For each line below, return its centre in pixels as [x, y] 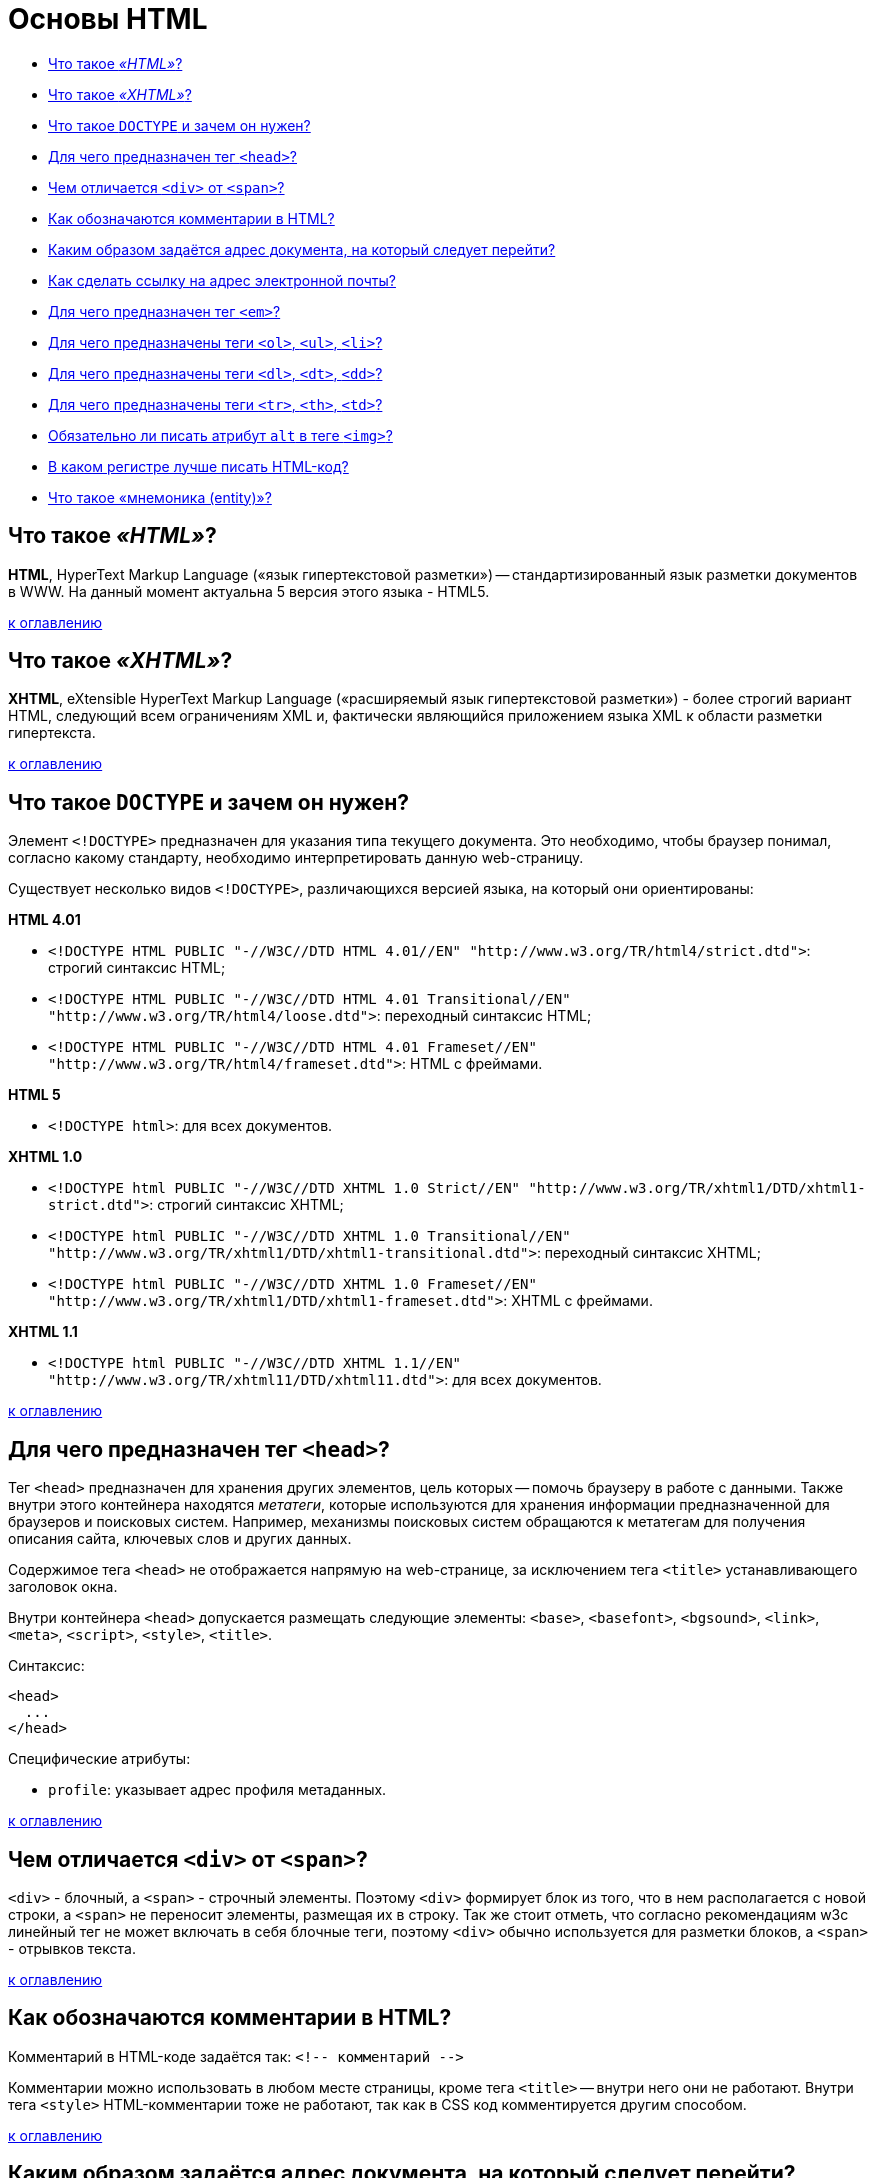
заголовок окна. [63, 1587]
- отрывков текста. [72, 1948]
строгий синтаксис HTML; [137, 968]
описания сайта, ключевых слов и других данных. [180, 1539]
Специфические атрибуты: [99, 1759]
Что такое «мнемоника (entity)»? [160, 497]
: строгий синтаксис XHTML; [246, 1205]
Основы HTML [108, 19]
